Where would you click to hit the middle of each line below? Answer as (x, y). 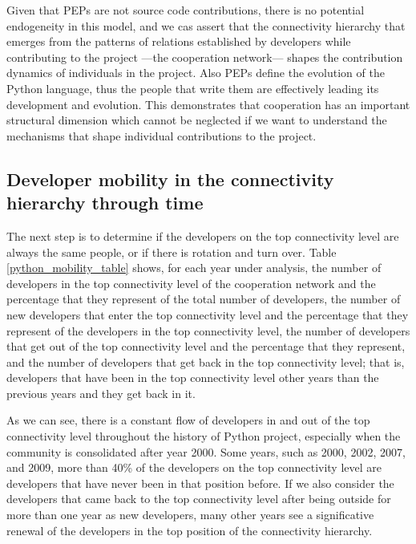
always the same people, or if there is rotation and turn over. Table (172, 252)
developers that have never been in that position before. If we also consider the (200, 483)
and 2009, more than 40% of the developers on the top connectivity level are (194, 467)
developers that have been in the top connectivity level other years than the (193, 378)
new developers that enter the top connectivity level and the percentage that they (208, 314)
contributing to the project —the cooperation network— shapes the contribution (205, 57)
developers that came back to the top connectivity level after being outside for (199, 499)
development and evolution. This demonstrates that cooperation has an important (208, 104)
